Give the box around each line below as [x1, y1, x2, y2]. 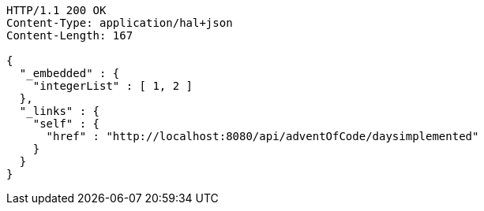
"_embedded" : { [19, 67, 120, 80]
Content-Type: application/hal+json [6, 17, 233, 29]
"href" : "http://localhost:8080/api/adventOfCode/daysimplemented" [46, 130, 479, 143]
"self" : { [32, 117, 100, 130]
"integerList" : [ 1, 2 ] [32, 80, 193, 92]
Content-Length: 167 [6, 29, 133, 42]
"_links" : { [19, 105, 100, 117]
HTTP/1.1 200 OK [6, 4, 107, 17]
